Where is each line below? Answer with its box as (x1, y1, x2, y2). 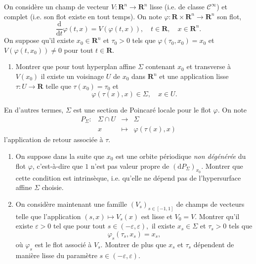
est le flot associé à (35, 239, 92, 249)
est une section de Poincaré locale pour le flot (73, 105, 211, 115)
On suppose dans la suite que (15, 151, 104, 161)
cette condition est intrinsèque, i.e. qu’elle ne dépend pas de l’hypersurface (15, 172, 241, 183)
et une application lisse (159, 71, 229, 81)
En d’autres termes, (4, 105, 64, 115)
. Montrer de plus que (100, 239, 167, 249)
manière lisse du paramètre (15, 250, 97, 260)
